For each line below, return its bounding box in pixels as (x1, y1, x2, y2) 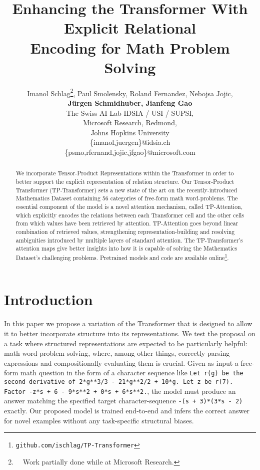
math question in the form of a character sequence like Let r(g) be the (20, 367, 243, 378)
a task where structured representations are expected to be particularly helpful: (4, 338, 247, 348)
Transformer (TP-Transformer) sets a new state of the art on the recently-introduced (15, 185, 237, 194)
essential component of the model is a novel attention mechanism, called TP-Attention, (15, 202, 243, 210)
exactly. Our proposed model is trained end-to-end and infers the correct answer (4, 405, 249, 416)
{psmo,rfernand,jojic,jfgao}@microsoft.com (64, 146, 195, 157)
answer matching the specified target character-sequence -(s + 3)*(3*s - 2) (4, 395, 243, 406)
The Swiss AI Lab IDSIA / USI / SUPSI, (66, 107, 194, 118)
